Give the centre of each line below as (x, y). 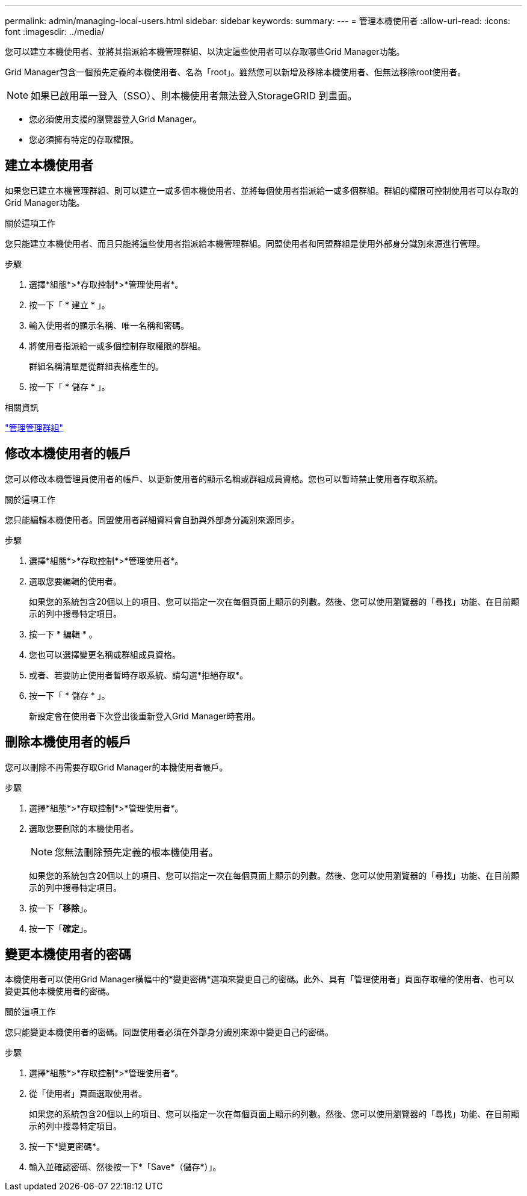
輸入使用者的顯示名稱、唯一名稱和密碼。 (109, 325)
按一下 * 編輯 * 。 (63, 634)
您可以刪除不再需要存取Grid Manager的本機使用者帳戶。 (116, 767)
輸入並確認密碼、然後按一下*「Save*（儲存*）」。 (125, 1167)
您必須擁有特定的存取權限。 (84, 139)
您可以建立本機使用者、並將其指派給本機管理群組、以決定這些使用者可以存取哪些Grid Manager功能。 (205, 51)
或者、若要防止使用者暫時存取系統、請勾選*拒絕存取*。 (139, 675)
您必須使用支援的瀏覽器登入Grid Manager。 (115, 119)
